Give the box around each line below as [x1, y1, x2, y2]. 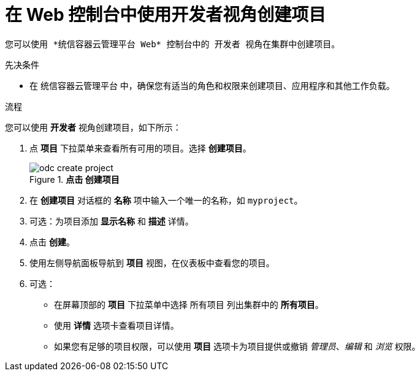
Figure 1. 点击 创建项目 [29, 174, 120, 185]
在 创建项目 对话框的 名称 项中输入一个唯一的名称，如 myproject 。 [29, 194, 303, 205]
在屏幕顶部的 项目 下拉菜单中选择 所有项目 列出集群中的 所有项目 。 [54, 299, 324, 310]
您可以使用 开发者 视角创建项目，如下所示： [5, 121, 181, 132]
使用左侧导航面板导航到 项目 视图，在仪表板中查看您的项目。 [29, 257, 275, 268]
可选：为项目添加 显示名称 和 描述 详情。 [29, 215, 194, 226]
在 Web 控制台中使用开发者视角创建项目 [5, 4, 326, 25]
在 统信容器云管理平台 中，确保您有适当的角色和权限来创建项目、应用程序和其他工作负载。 [29, 80, 395, 91]
